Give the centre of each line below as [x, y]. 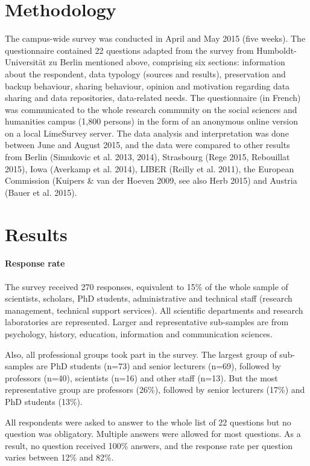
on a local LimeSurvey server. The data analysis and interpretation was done [147, 133]
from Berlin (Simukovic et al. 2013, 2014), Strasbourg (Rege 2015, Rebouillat [147, 157]
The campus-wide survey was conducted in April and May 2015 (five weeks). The [155, 38]
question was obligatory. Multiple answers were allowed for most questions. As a [153, 434]
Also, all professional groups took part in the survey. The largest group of [141, 354]
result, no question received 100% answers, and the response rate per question [149, 445]
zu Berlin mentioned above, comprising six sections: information [167, 62]
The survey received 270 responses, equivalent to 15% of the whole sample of [147, 286]
